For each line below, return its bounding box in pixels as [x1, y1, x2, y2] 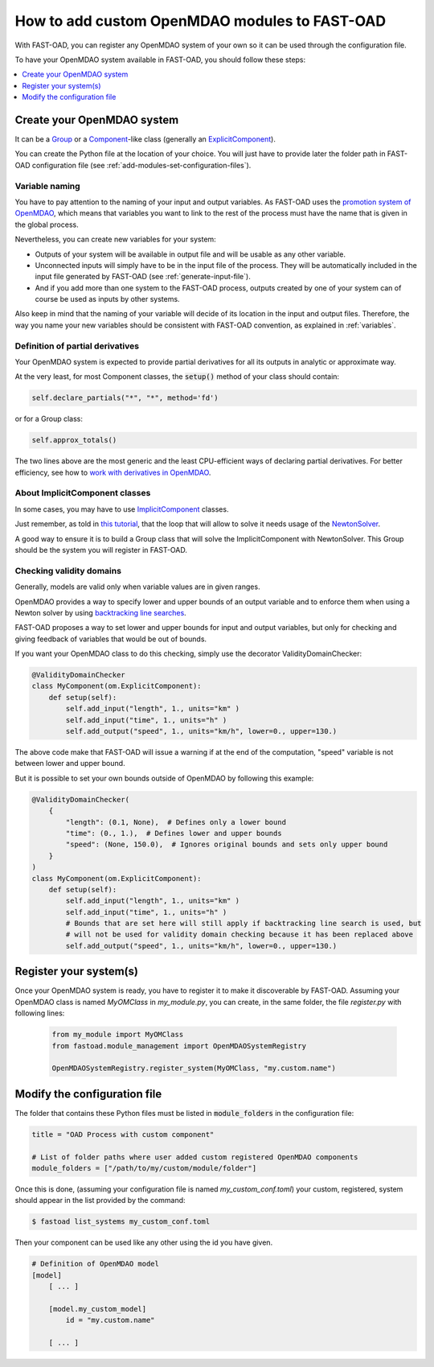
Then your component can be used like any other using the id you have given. [14, 1237, 273, 1247]
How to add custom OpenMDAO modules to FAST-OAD [14, 12, 386, 30]
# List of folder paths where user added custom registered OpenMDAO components [31, 1152, 358, 1162]
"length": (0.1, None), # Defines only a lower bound [65, 817, 287, 826]
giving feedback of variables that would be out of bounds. [14, 634, 207, 644]
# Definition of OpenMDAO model [31, 1259, 160, 1269]
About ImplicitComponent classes [14, 488, 151, 499]
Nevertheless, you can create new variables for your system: [14, 234, 216, 245]
